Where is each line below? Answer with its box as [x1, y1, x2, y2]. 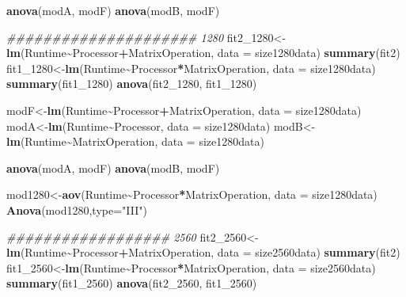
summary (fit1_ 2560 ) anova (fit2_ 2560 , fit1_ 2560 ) [6, 275, 257, 291]
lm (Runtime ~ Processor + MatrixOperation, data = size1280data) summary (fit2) [6, 44, 400, 61]
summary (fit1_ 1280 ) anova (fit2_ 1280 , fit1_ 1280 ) [6, 75, 257, 92]
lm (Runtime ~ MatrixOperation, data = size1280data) [6, 133, 264, 150]
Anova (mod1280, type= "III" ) [6, 201, 147, 218]
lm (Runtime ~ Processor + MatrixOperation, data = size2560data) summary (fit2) [6, 244, 400, 261]
